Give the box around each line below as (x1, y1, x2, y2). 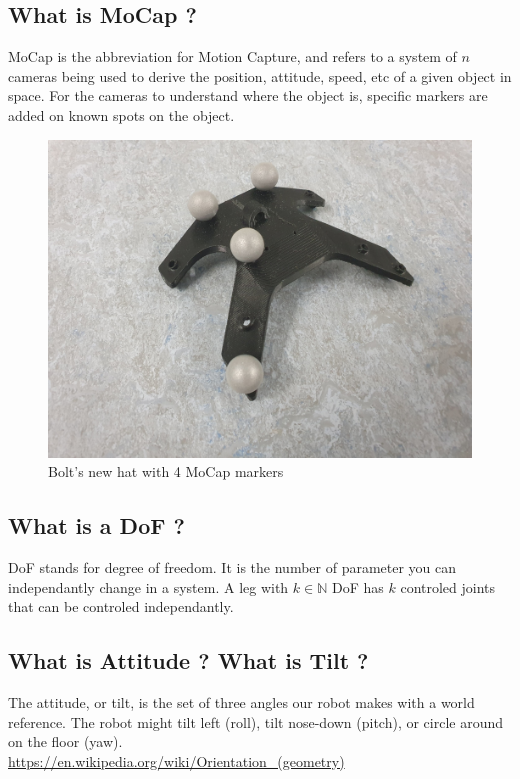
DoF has (331, 576, 384, 597)
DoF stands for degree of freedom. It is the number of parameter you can (8, 556, 457, 577)
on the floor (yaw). (8, 731, 123, 752)
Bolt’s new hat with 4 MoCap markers (48, 461, 284, 482)
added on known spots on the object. (8, 104, 235, 125)
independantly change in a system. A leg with (8, 576, 289, 597)
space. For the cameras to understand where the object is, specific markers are (8, 85, 488, 106)
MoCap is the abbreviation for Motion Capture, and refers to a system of (8, 46, 457, 67)
